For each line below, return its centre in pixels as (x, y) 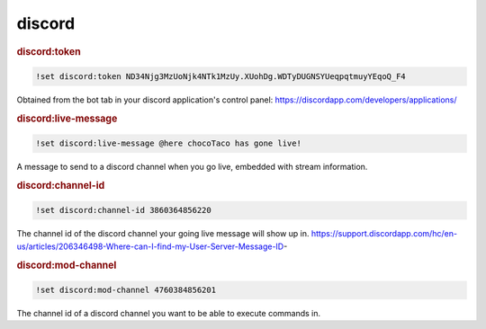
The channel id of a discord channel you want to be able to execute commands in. (169, 314)
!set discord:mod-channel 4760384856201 (126, 290)
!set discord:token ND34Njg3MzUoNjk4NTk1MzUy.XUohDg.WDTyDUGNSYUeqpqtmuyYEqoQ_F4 (221, 77)
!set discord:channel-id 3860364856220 (123, 210)
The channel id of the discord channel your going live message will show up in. (163, 234)
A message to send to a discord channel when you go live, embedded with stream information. (192, 167)
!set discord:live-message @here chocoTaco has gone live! (168, 143)
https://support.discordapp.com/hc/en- (384, 234)
